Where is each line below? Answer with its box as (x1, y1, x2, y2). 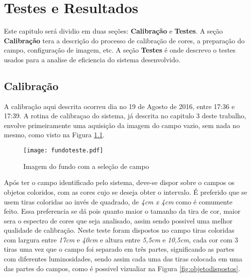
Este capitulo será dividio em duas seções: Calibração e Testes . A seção (4, 26, 223, 36)
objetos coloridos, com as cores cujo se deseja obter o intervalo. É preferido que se (4, 186, 248, 197)
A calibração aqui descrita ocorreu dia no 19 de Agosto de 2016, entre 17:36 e (4, 101, 235, 111)
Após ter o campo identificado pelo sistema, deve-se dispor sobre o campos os (4, 177, 234, 187)
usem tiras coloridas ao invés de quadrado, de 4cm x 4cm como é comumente (4, 196, 233, 206)
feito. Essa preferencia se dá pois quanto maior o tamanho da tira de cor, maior (4, 206, 241, 216)
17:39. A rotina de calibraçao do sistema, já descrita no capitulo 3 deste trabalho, (4, 111, 247, 121)
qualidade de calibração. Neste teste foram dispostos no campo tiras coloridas (4, 225, 234, 235)
